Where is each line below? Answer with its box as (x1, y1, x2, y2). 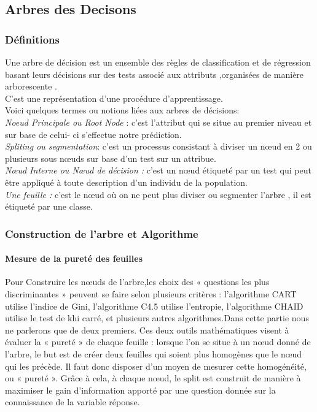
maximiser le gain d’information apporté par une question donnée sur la (5, 383, 276, 396)
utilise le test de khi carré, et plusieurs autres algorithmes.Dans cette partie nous (5, 311, 309, 324)
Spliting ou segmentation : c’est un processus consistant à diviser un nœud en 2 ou (5, 140, 312, 153)
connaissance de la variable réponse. (5, 395, 140, 408)
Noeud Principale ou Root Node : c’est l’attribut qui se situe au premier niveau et (5, 115, 312, 128)
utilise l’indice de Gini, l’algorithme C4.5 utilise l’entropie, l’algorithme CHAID (5, 299, 303, 312)
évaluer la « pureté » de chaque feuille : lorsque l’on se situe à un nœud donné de (5, 335, 311, 348)
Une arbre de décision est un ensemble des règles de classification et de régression (5, 56, 311, 68)
